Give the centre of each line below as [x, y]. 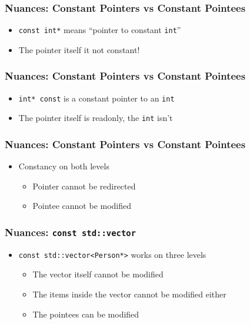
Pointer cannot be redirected [84, 186]
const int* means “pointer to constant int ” [100, 30]
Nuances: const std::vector [71, 232]
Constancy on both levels [64, 166]
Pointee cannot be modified [82, 206]
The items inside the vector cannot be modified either [129, 294]
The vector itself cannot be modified [98, 274]
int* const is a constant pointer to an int [96, 98]
